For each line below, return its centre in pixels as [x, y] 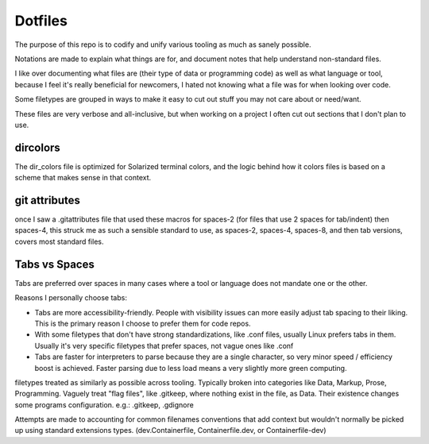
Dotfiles [41, 21]
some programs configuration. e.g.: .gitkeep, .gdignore [104, 404]
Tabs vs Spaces [54, 264]
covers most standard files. [59, 241]
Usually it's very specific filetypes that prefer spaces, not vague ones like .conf [164, 346]
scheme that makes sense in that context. [83, 178]
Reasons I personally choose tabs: [71, 298]
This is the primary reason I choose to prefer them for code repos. [143, 323]
